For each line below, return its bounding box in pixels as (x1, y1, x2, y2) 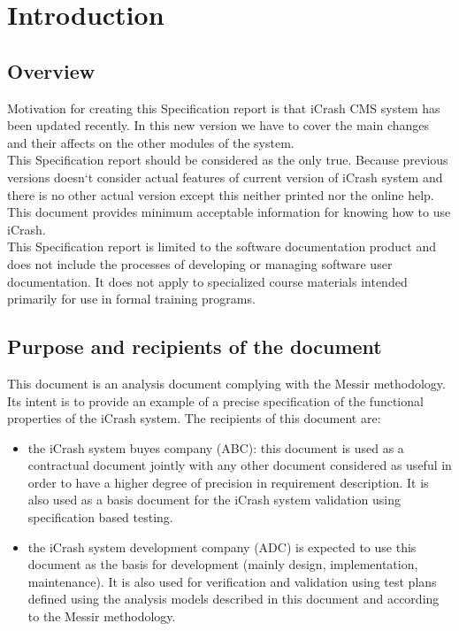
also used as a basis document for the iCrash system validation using (27, 490, 401, 509)
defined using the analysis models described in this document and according (27, 589, 440, 608)
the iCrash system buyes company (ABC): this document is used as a (27, 438, 404, 457)
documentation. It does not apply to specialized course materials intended (7, 272, 408, 290)
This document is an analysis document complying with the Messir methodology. (7, 373, 446, 392)
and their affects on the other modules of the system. (7, 133, 295, 151)
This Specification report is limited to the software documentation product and (7, 237, 436, 256)
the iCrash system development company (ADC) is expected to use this (27, 537, 417, 556)
